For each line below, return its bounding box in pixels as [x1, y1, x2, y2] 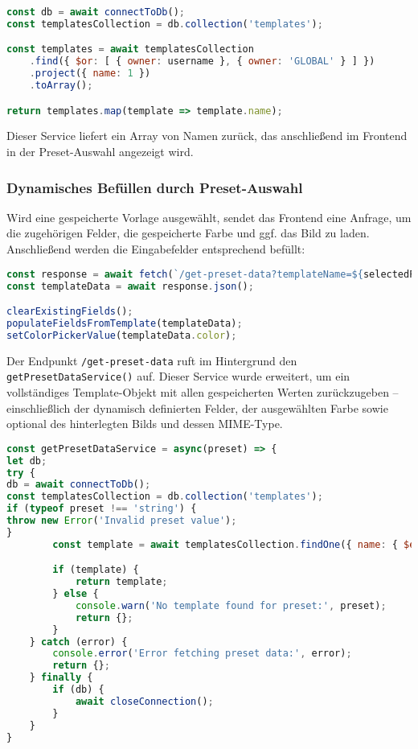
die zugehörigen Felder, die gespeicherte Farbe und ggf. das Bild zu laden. [6, 224, 370, 241]
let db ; [6, 455, 47, 467]
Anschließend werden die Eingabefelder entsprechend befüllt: [6, 241, 305, 257]
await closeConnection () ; [75, 695, 214, 707]
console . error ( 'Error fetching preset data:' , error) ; [52, 648, 352, 660]
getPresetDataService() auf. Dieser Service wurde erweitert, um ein [6, 368, 350, 385]
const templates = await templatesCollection [6, 43, 254, 56]
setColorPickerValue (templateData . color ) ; [6, 329, 237, 341]
